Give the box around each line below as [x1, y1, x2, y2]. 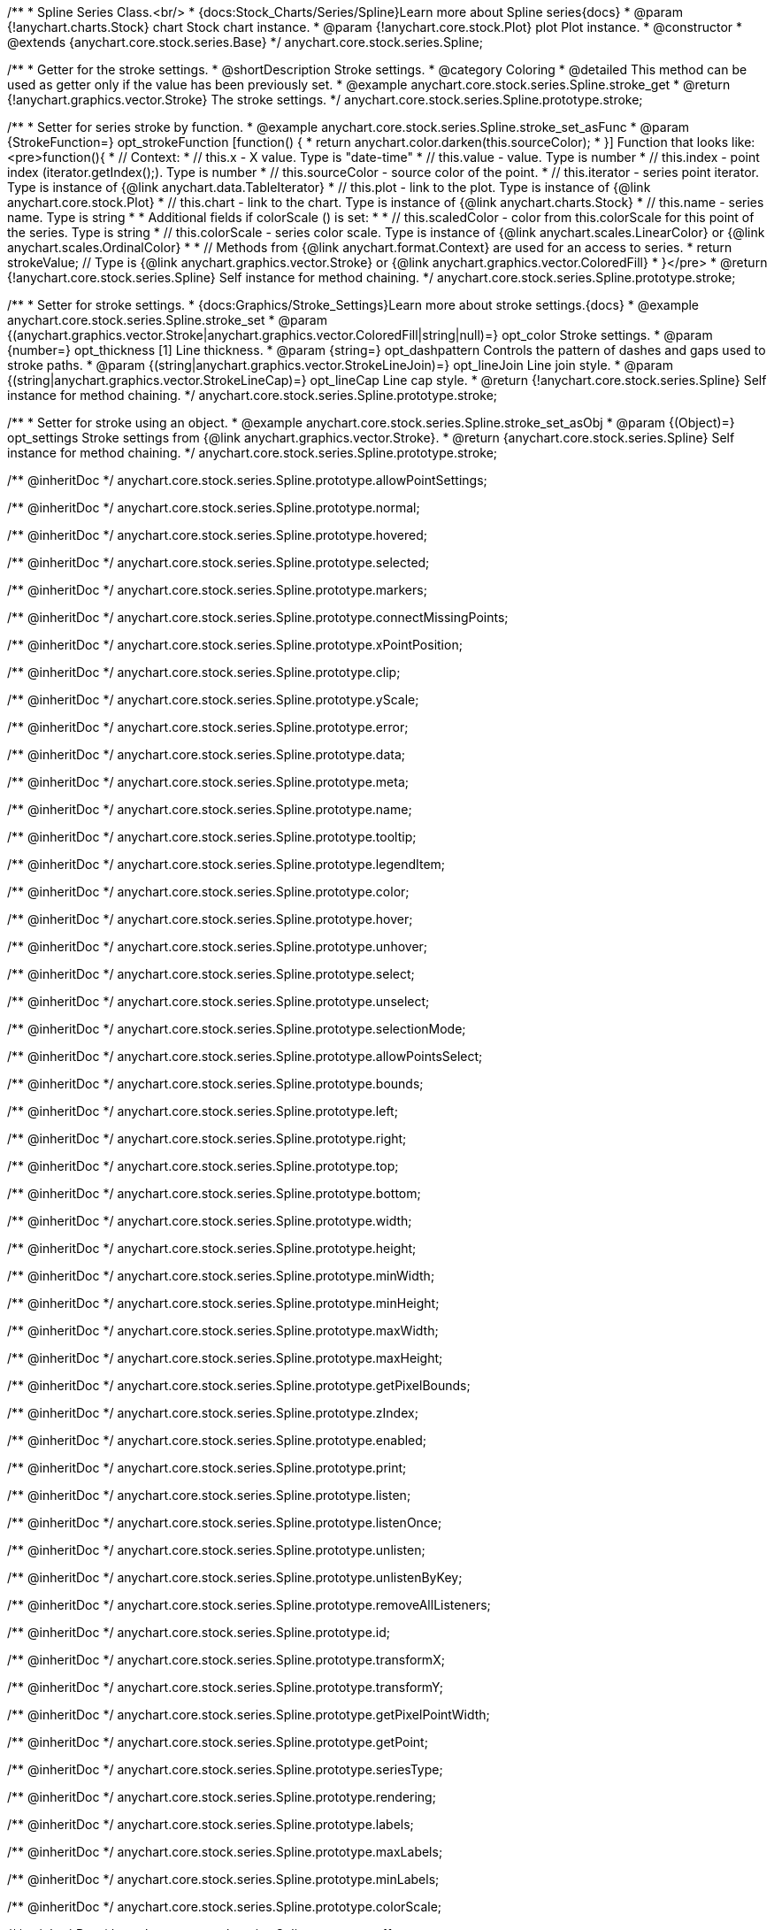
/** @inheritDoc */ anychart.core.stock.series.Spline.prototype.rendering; [7, 1789, 436, 1804]
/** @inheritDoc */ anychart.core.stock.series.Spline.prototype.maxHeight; [7, 1350, 443, 1365]
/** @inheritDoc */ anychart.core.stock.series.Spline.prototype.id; [7, 1625, 391, 1640]
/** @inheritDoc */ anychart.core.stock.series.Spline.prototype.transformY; [7, 1680, 443, 1695]
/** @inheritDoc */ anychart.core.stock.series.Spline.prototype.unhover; [7, 939, 428, 954]
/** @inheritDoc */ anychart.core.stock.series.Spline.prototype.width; [7, 1213, 412, 1228]
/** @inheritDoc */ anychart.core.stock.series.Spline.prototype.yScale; [7, 692, 419, 707]
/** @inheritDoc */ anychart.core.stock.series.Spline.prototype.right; [7, 1131, 407, 1146]
